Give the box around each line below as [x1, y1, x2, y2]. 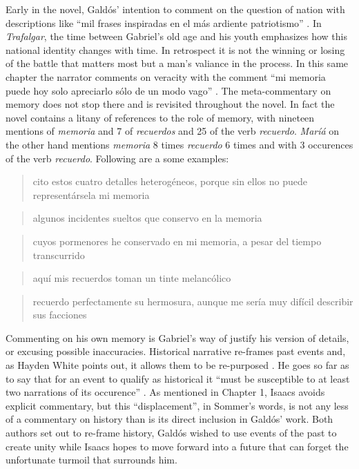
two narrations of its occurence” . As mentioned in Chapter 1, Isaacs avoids [6, 385, 325, 399]
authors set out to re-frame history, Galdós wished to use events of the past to [6, 425, 337, 440]
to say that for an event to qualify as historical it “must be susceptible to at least [6, 371, 350, 385]
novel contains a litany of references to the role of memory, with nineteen [6, 110, 315, 124]
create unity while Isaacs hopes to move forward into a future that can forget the [6, 439, 349, 453]
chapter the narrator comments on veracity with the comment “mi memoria [6, 69, 326, 84]
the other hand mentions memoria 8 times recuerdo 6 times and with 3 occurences [6, 137, 353, 151]
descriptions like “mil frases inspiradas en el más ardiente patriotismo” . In [6, 15, 322, 30]
